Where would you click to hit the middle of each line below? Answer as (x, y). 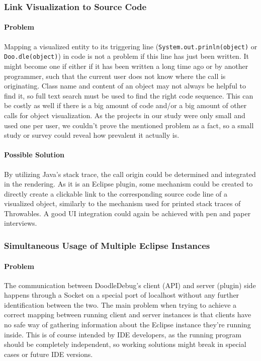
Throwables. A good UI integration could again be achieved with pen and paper (127, 213)
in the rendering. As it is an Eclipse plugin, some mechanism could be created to (128, 184)
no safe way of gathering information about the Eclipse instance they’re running (127, 325)
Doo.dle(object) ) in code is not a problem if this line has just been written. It (126, 56)
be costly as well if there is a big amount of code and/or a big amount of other (125, 105)
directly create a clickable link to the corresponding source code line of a (116, 193)
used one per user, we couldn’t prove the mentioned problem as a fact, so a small (129, 125)
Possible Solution (34, 155)
